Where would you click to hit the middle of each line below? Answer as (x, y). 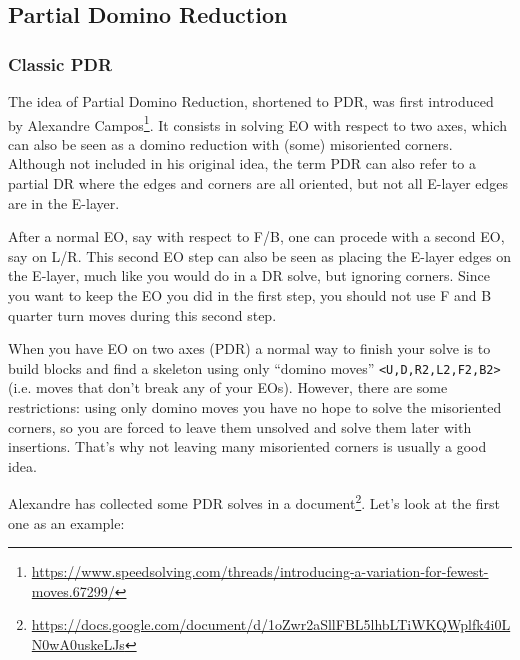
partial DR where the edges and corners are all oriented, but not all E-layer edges (258, 183)
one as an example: (66, 522)
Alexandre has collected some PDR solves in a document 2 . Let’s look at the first (254, 502)
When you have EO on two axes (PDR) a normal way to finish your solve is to (249, 348)
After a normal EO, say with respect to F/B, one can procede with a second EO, (256, 236)
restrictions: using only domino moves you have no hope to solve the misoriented (255, 407)
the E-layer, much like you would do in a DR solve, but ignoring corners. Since (249, 275)
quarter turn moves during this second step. (142, 314)
